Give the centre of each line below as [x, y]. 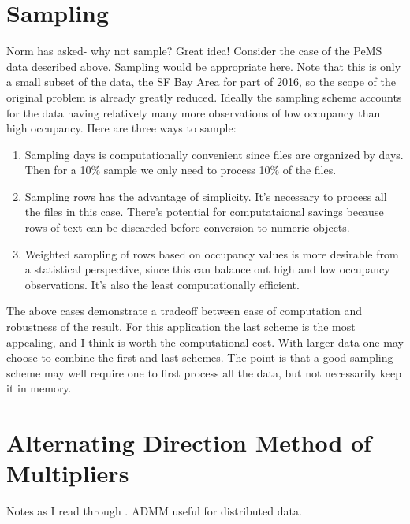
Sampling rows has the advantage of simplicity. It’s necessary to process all [206, 196]
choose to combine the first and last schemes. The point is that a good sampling [200, 357]
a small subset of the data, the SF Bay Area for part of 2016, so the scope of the [201, 82]
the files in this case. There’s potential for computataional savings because [204, 212]
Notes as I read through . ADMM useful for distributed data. [154, 511]
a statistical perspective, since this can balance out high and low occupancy [207, 269]
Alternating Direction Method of [189, 442]
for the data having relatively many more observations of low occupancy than [194, 112]
